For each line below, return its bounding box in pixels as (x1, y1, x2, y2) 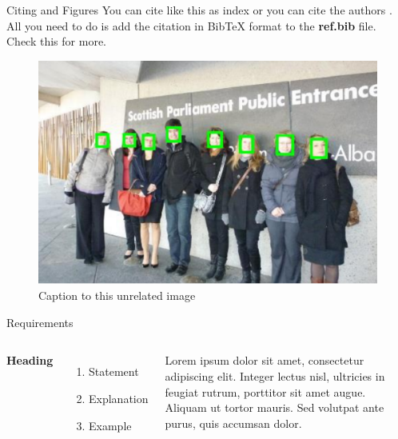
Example (89, 417, 132, 433)
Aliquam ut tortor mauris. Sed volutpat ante (165, 399, 384, 416)
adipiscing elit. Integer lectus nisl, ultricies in (165, 368, 385, 385)
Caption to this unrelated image (38, 287, 196, 304)
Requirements (6, 313, 74, 330)
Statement (89, 363, 139, 380)
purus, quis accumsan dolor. (165, 414, 302, 431)
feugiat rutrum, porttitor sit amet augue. (165, 383, 366, 400)
